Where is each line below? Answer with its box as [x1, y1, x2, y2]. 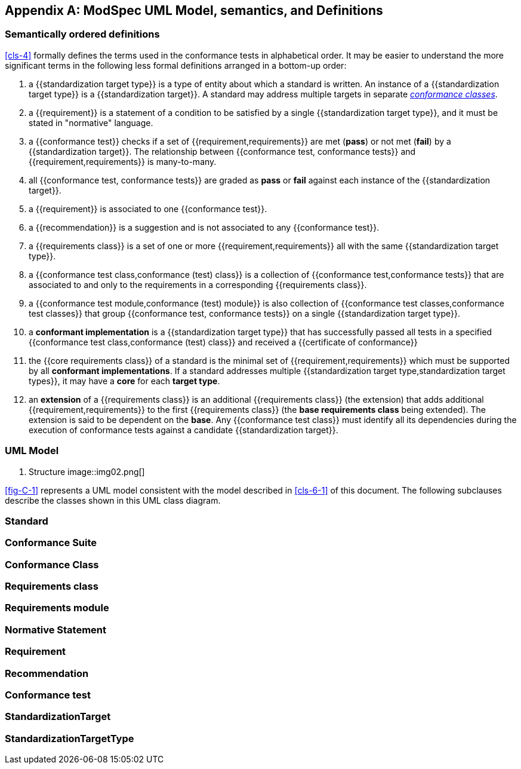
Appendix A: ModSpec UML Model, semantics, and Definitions [5, 3, 383, 18]
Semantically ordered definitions [5, 28, 160, 41]
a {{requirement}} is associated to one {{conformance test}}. [29, 203, 267, 214]
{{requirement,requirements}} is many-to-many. [29, 156, 217, 167]
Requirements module [5, 602, 109, 614]
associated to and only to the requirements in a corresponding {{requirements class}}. [29, 279, 367, 290]
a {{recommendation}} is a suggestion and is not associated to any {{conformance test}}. [29, 222, 380, 232]
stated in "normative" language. [29, 117, 153, 128]
